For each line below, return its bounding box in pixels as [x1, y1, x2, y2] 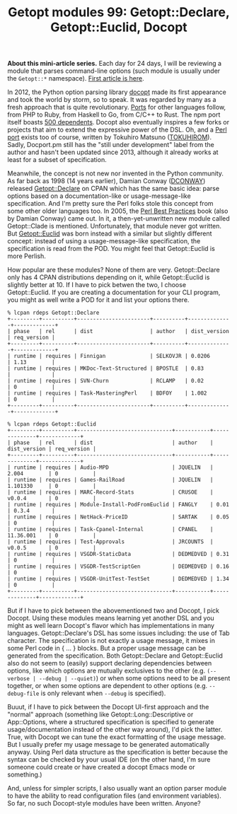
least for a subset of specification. [7, 156, 108, 164]
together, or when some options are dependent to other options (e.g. [7, 682, 208, 690]
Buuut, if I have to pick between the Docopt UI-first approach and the [7, 703, 209, 711]
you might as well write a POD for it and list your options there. [7, 296, 190, 304]
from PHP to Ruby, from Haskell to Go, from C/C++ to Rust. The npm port [7, 110, 221, 119]
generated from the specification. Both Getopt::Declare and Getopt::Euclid [7, 651, 223, 660]
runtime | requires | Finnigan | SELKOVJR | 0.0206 [13, 353, 211, 360]
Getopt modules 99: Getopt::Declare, [8, 4, 230, 21]
